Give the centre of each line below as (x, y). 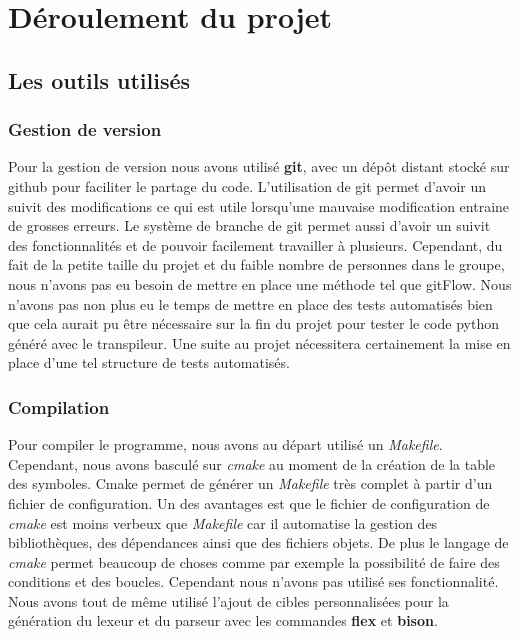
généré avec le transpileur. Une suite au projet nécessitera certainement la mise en (259, 342)
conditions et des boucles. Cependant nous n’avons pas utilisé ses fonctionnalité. (253, 581)
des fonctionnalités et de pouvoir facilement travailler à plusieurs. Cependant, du (255, 244)
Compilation (59, 406)
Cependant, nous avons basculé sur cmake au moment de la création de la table (252, 463)
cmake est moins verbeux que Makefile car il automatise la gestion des (223, 522)
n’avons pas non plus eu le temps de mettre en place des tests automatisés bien (250, 303)
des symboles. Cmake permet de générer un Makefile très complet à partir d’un (250, 483)
